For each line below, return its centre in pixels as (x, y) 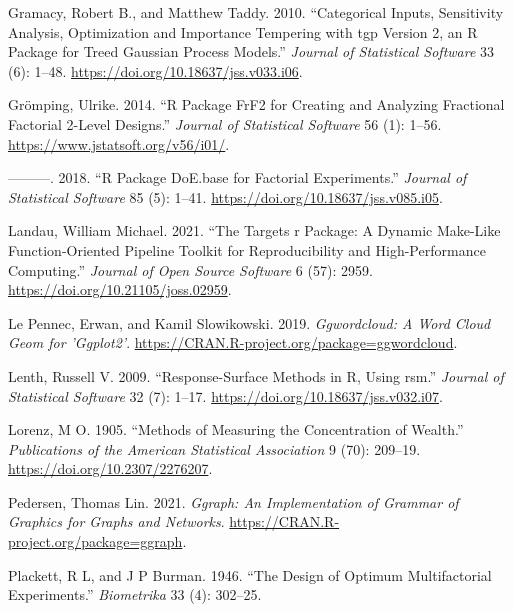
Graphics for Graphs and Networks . (116, 521)
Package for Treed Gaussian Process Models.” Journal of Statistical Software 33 (251, 51)
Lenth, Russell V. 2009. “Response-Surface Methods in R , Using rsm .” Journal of (256, 375)
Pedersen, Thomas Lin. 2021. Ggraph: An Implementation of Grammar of (233, 501)
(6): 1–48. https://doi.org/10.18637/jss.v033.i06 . (155, 70)
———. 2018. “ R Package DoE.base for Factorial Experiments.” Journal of (237, 177)
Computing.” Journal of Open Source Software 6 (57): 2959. (190, 269)
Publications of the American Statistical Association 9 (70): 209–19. (214, 448)
